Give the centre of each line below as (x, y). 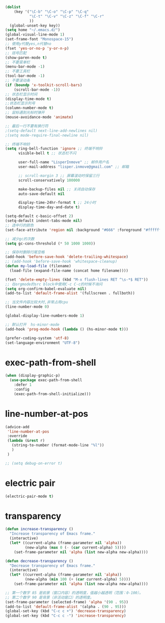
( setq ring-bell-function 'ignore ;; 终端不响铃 (54, 149)
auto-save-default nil (41, 194)
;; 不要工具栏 (18, 72)
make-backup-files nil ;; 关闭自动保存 (57, 189)
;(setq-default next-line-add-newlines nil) (51, 131)
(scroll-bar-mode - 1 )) (37, 90)
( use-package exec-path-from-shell (46, 380)
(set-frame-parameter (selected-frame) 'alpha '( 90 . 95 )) (67, 602)
